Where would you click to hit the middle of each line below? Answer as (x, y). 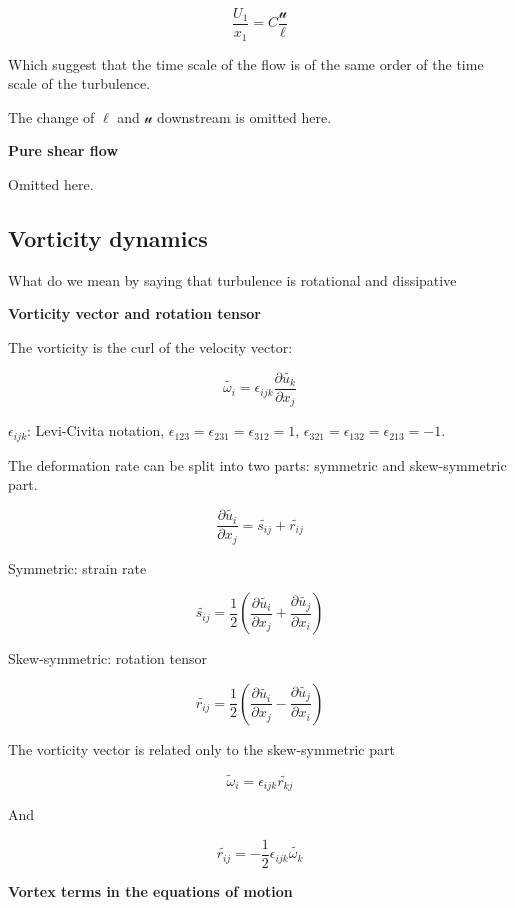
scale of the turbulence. (79, 83)
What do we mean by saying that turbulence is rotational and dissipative (232, 279)
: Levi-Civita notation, (96, 430)
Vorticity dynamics (108, 237)
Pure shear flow (63, 150)
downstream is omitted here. (244, 116)
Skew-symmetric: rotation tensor (107, 658)
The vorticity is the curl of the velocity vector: (150, 346)
